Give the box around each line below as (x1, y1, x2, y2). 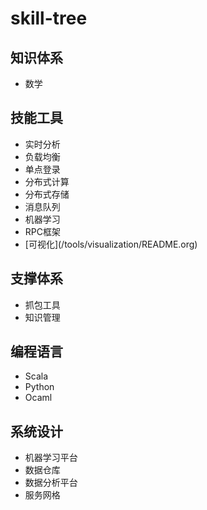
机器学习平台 (24, 452, 78, 464)
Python (24, 381, 55, 393)
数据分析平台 (24, 477, 78, 489)
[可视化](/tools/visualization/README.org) (24, 238, 198, 250)
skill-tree (10, 7, 88, 30)
